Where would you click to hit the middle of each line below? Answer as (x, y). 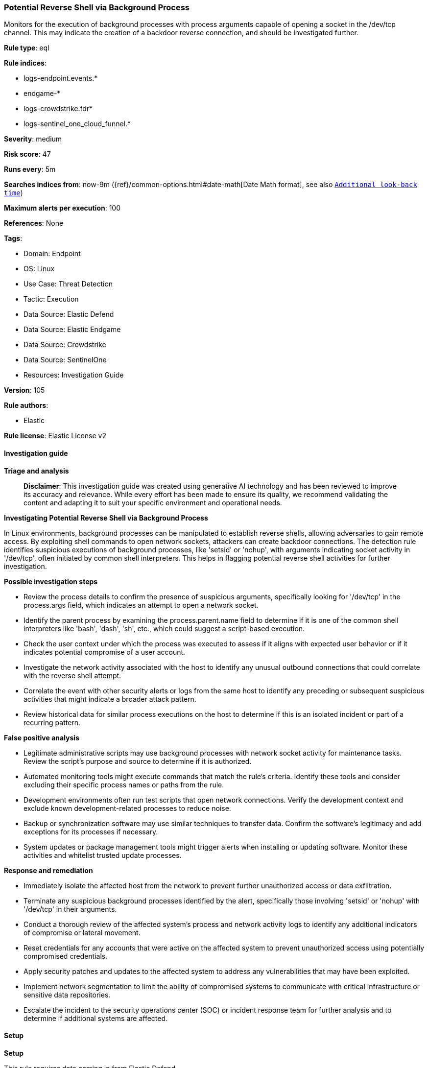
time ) (13, 193)
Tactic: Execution (51, 299)
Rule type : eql (27, 48)
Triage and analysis (36, 471)
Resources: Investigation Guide (74, 375)
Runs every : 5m (30, 169)
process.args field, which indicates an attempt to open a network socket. (141, 605)
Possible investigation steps (51, 581)
